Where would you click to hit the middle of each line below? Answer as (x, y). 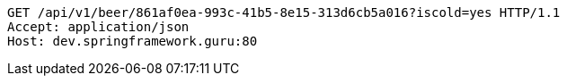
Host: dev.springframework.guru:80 (133, 41)
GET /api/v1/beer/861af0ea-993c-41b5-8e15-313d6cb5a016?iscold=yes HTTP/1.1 (284, 12)
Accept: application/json (98, 27)
